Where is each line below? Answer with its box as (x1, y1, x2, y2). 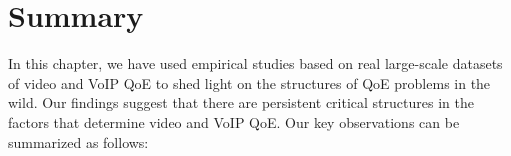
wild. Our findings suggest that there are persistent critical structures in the (8, 92, 474, 113)
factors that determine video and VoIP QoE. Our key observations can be (8, 111, 460, 132)
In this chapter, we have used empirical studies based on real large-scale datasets (8, 53, 503, 74)
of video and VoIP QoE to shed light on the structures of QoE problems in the (8, 72, 491, 93)
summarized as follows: (8, 131, 149, 152)
